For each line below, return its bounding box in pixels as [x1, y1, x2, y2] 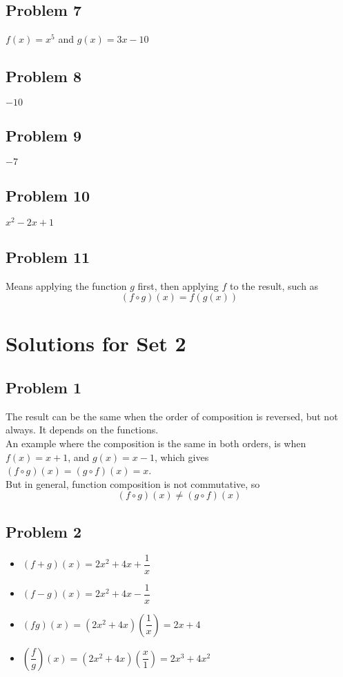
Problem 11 [6, 246, 90, 267]
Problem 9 [6, 125, 81, 146]
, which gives [154, 449, 209, 464]
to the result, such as [229, 278, 319, 293]
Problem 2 [6, 520, 81, 542]
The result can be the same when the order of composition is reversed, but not [6, 409, 338, 423]
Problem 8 [6, 66, 81, 87]
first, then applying [137, 278, 219, 293]
